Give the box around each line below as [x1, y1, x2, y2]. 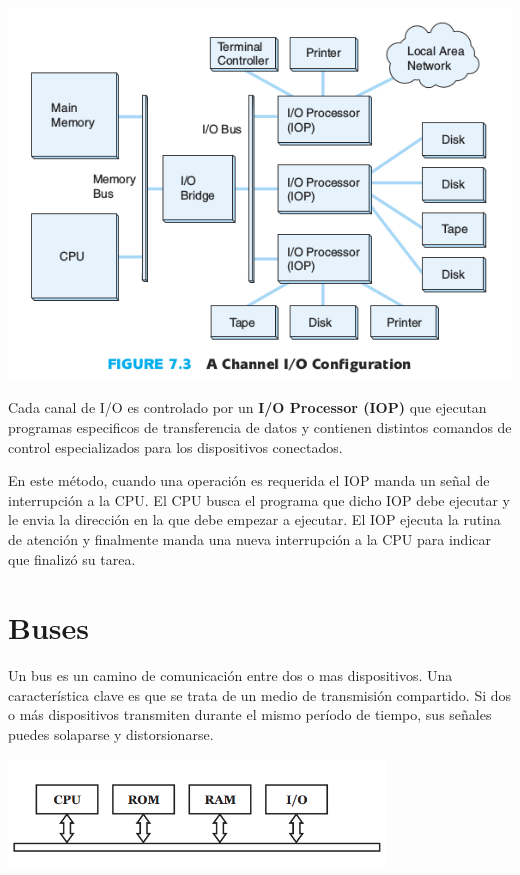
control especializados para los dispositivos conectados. [8, 436, 343, 457]
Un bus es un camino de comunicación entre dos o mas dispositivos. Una [8, 665, 453, 686]
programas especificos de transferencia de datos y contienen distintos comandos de [8, 416, 512, 437]
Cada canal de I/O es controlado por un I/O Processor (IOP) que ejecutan [8, 397, 487, 418]
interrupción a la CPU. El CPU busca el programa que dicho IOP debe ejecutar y [8, 489, 510, 510]
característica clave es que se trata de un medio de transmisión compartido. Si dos [8, 684, 512, 705]
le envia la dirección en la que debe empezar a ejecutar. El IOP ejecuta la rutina [8, 509, 501, 530]
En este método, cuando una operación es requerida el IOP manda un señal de [8, 470, 490, 491]
